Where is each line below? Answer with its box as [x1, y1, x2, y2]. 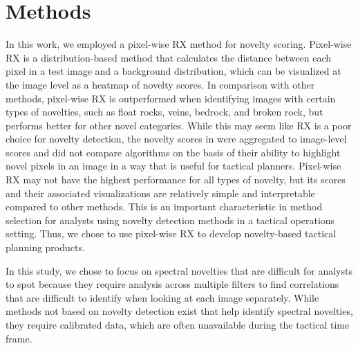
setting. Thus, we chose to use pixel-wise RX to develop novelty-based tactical [6, 226, 337, 241]
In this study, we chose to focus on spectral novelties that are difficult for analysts [6, 263, 352, 277]
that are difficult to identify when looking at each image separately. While [6, 290, 319, 304]
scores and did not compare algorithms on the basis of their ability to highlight [6, 145, 341, 159]
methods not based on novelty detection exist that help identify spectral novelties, [6, 304, 353, 318]
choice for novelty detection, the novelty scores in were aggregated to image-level [6, 131, 347, 146]
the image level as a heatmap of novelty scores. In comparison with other [6, 77, 315, 91]
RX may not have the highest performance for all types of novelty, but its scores [6, 172, 346, 187]
